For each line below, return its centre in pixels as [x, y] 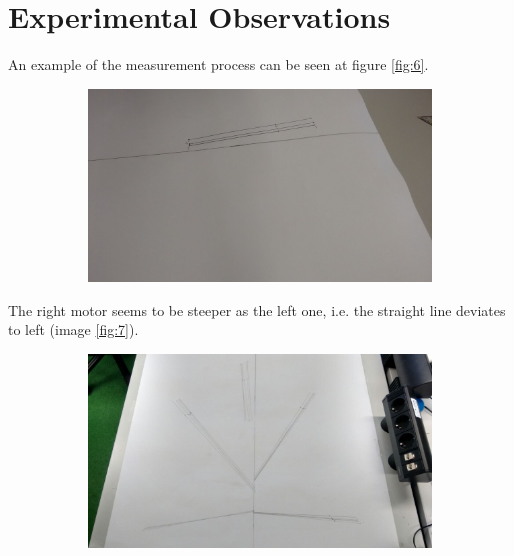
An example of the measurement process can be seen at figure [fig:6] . [218, 64]
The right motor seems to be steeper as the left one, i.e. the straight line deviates [257, 309]
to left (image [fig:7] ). [73, 329]
